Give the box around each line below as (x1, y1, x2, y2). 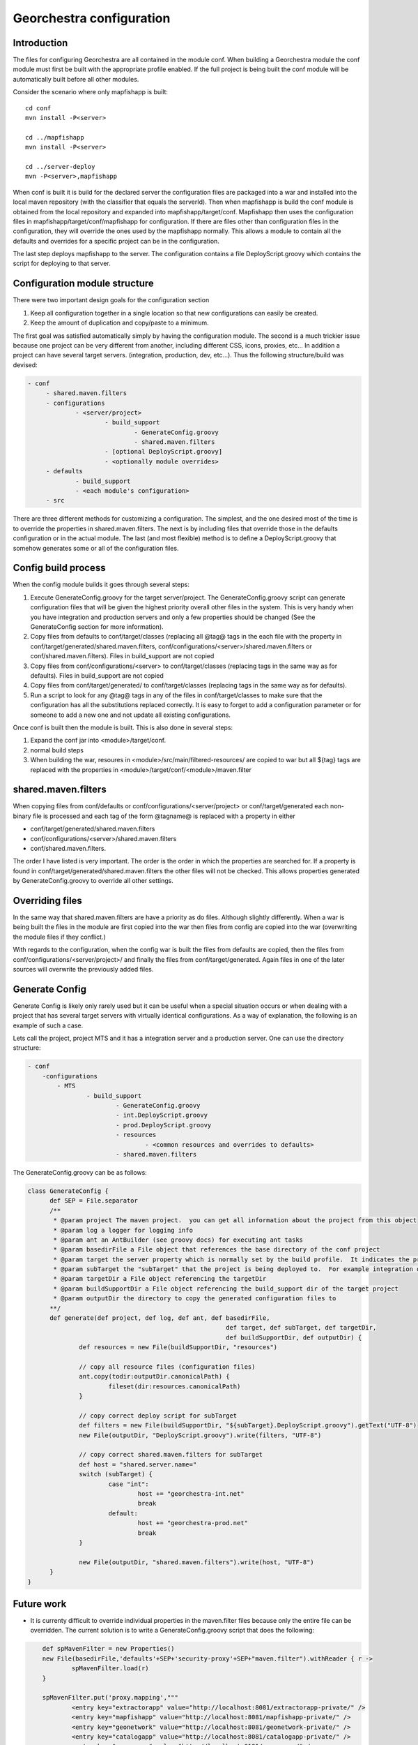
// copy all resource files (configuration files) (79, 1362, 256, 1371)
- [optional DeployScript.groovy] (104, 447, 223, 456)
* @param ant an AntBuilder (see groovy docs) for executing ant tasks (53, 1235, 303, 1244)
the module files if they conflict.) (13, 933, 106, 941)
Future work (13, 1598, 67, 1610)
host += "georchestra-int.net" (137, 1490, 245, 1498)
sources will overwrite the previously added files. (13, 965, 154, 973)
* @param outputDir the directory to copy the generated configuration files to (53, 1295, 336, 1302)
